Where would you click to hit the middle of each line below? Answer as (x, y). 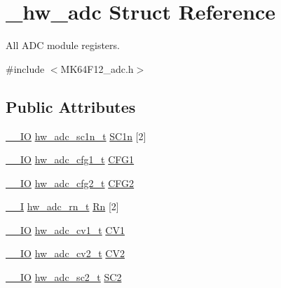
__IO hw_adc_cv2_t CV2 (65, 253)
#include (25, 68)
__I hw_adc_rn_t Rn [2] (62, 206)
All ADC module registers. (63, 45)
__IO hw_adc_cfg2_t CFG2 (70, 183)
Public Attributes (71, 106)
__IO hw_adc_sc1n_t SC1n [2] (76, 136)
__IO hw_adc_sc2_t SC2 (64, 277)
